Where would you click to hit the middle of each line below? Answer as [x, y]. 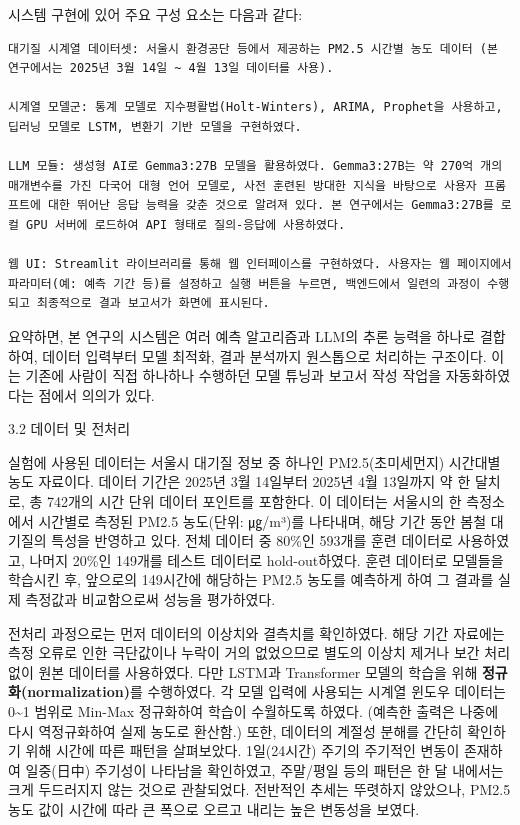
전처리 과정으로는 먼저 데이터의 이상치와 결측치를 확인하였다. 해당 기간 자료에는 [256, 632]
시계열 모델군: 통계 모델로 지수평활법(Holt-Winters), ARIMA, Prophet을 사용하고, [255, 107]
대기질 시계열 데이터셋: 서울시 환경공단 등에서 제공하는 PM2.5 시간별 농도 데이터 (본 [253, 48]
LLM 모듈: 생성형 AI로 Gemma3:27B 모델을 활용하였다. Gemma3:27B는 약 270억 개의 [255, 166]
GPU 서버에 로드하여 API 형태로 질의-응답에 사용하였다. [186, 224]
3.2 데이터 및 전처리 [69, 428]
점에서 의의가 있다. [96, 394]
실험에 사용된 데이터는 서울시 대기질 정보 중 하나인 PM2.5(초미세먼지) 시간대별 [254, 461]
